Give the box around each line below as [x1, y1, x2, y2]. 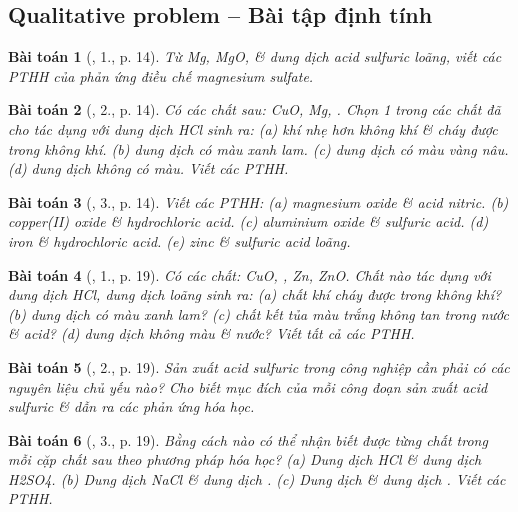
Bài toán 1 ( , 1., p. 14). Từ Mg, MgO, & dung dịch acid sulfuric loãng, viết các [8, 46, 502, 67]
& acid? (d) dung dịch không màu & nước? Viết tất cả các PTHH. [8, 323, 415, 344]
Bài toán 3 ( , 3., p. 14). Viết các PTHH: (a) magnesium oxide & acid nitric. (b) [8, 191, 509, 212]
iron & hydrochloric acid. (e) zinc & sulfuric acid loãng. [8, 230, 351, 251]
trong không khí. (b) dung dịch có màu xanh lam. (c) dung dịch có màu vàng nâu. [8, 138, 509, 159]
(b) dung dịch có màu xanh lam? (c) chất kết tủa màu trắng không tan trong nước [8, 303, 509, 324]
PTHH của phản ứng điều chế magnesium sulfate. [8, 65, 314, 86]
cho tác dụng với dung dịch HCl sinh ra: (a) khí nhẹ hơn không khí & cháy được [8, 118, 498, 139]
